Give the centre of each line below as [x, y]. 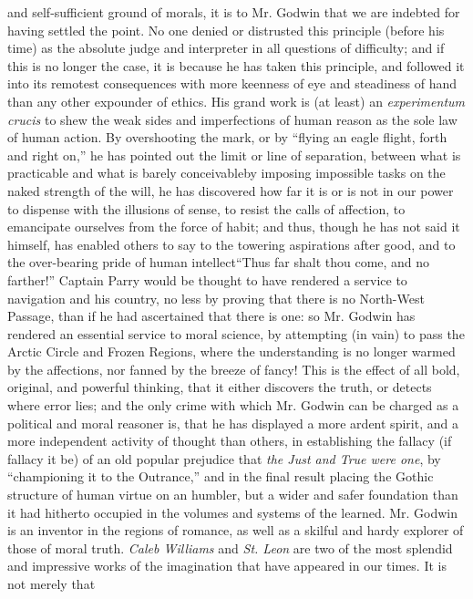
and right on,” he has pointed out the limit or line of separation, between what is [234, 155]
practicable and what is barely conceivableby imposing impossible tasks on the [226, 173]
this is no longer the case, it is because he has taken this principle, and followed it [236, 65]
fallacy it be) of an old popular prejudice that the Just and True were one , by [224, 458]
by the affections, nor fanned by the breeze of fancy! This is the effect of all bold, [234, 369]
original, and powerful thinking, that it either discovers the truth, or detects [220, 387]
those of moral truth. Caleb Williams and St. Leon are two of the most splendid [230, 547]
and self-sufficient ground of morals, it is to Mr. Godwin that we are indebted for [234, 12]
